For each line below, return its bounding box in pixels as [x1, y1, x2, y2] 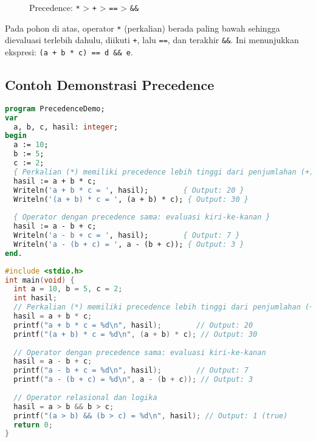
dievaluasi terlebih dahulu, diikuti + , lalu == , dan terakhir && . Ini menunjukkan [5, 33, 299, 46]
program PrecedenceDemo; [5, 104, 105, 113]
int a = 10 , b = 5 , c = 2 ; [13, 285, 123, 294]
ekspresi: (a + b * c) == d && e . [5, 45, 133, 58]
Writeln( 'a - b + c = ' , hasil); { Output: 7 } [13, 231, 240, 240]
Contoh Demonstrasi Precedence [5, 75, 215, 94]
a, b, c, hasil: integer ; [13, 122, 118, 131]
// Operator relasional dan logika [13, 393, 157, 402]
